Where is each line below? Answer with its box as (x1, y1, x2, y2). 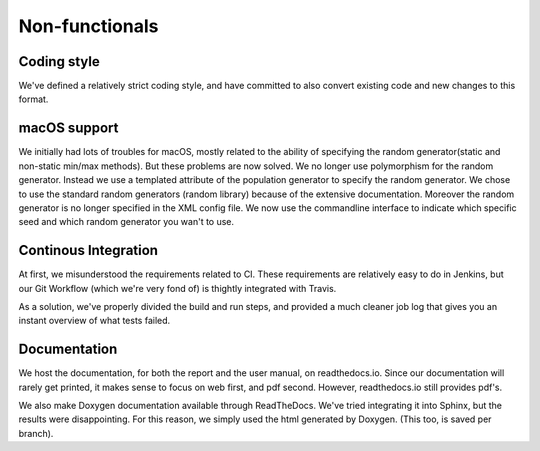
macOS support (18, 120, 119, 137)
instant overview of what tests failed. (18, 315, 171, 327)
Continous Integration (18, 242, 159, 259)
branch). (18, 427, 54, 439)
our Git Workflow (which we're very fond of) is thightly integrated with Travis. (18, 282, 337, 294)
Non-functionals (18, 15, 159, 37)
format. (18, 93, 49, 105)
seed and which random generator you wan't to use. (18, 216, 235, 228)
